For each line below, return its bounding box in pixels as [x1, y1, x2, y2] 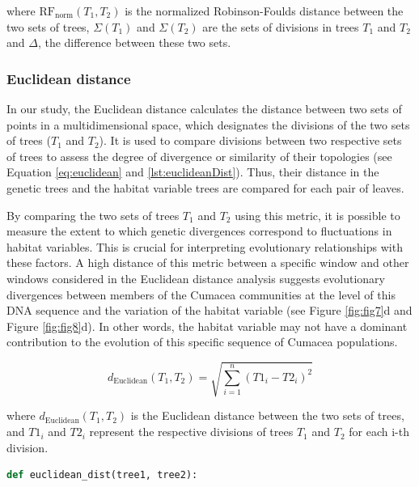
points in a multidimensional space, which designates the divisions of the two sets [6, 116, 410, 133]
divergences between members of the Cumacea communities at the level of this [6, 286, 396, 303]
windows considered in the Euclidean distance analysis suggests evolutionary [6, 269, 385, 286]
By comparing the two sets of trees [6, 206, 180, 223]
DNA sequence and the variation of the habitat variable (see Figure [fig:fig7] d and [6, 302, 413, 319]
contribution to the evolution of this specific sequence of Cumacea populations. [6, 333, 398, 350]
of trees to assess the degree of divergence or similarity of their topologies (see [6, 147, 392, 164]
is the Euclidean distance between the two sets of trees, [130, 407, 404, 424]
